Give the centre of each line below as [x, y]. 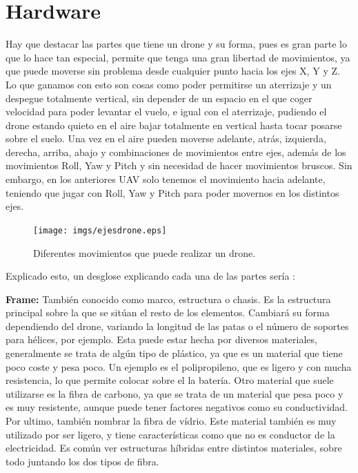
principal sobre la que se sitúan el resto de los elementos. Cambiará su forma [168, 312]
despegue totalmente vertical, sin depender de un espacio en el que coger [159, 98]
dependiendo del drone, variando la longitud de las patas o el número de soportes [177, 326]
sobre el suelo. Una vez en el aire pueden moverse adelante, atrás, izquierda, [166, 138]
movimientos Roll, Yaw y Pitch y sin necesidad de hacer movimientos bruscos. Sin [179, 165]
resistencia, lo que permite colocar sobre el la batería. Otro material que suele [170, 380]
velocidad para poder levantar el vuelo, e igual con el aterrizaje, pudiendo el [166, 112]
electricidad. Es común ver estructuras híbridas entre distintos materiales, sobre [174, 448]
